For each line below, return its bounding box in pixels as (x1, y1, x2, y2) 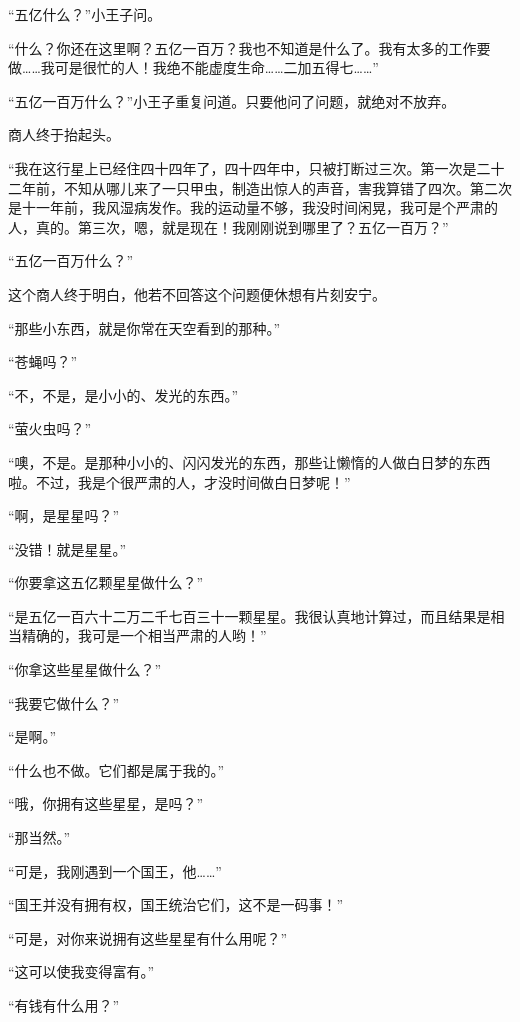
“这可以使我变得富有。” (8, 961, 155, 982)
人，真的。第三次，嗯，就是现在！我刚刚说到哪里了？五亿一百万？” (8, 216, 449, 237)
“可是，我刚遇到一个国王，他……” (8, 860, 222, 881)
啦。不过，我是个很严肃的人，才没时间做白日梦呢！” (8, 471, 351, 492)
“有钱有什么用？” (8, 995, 120, 1015)
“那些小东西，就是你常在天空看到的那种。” (8, 317, 281, 338)
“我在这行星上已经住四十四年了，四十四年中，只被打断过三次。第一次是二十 (8, 157, 505, 178)
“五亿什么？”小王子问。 (8, 4, 162, 24)
